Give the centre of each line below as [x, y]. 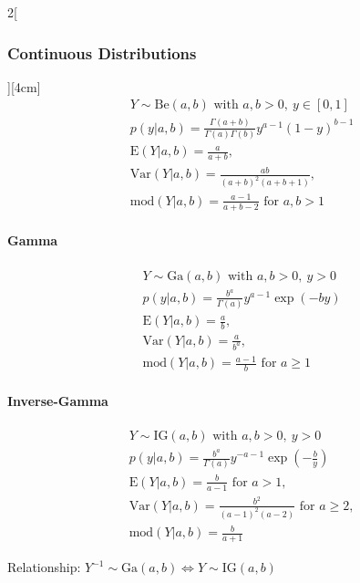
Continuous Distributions [102, 52]
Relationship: [44, 567]
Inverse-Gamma [58, 400]
